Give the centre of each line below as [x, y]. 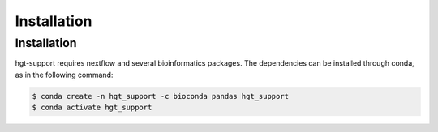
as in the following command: [64, 75]
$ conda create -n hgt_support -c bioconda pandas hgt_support [161, 96]
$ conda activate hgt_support [92, 108]
